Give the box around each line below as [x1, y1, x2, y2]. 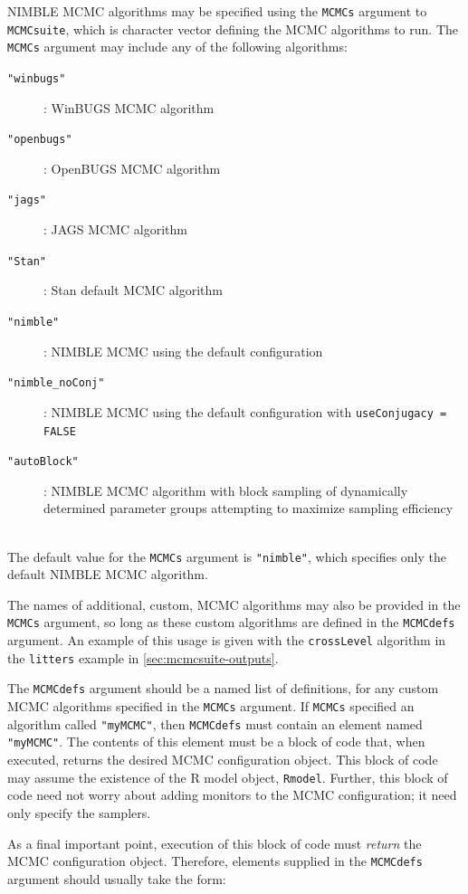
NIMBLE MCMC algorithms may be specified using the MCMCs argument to [7, 2, 427, 20]
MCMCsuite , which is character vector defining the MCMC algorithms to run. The [7, 19, 459, 38]
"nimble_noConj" [7, 376, 105, 390]
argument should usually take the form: [7, 869, 226, 888]
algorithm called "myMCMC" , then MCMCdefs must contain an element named [7, 714, 423, 733]
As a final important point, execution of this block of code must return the [7, 833, 422, 852]
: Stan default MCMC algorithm [43, 281, 224, 300]
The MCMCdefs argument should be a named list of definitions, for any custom [7, 679, 439, 698]
